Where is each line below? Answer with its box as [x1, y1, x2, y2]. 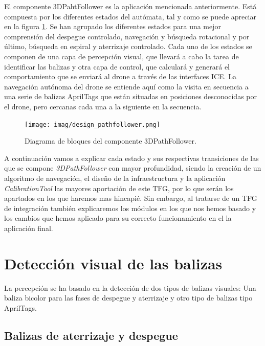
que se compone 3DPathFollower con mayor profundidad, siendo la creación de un [4, 163, 261, 173]
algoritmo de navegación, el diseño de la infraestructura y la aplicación [4, 172, 226, 183]
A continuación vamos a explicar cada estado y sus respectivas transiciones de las [4, 152, 259, 163]
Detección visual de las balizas [4, 252, 223, 273]
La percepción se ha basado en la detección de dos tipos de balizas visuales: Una [4, 282, 256, 293]
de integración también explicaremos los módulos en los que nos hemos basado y [4, 202, 256, 213]
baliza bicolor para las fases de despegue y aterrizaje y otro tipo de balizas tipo [4, 292, 253, 303]
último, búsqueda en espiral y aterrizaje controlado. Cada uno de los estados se [4, 41, 252, 52]
